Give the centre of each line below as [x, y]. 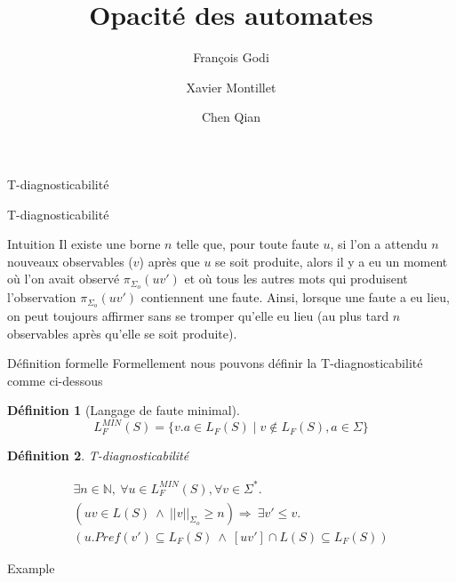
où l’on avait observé [64, 279]
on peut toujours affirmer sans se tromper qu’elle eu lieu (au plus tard [198, 315]
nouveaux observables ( [70, 261]
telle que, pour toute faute [248, 244]
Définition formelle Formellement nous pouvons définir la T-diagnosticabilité [215, 363]
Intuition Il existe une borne [84, 244]
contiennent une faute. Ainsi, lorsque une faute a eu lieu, [295, 297]
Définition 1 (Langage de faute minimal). [124, 410]
